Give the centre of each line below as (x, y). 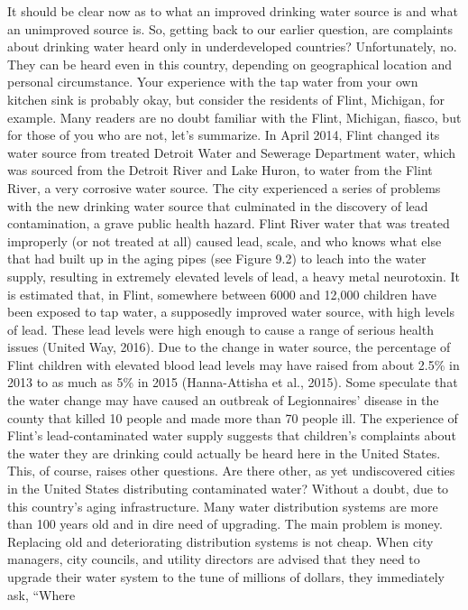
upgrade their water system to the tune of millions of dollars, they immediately (226, 577)
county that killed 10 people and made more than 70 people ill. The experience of (233, 417)
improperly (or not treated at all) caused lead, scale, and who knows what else (225, 240)
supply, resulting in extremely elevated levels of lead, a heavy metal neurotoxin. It (234, 276)
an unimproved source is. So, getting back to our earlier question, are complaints (230, 28)
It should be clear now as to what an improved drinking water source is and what (233, 11)
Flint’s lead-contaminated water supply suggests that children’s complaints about (232, 435)
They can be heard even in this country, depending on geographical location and (229, 64)
